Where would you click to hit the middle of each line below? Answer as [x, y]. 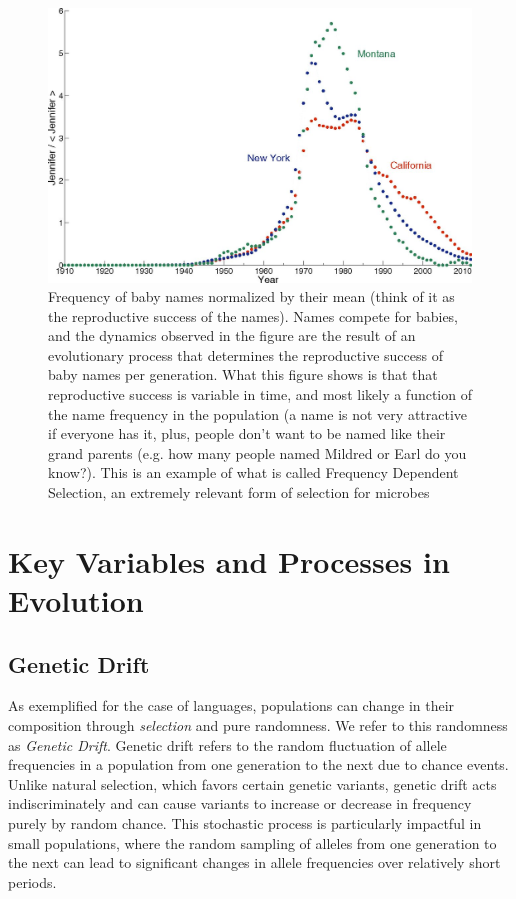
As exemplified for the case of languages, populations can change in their [231, 705]
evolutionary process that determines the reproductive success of [245, 354]
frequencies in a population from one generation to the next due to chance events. [258, 764]
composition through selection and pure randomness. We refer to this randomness [258, 725]
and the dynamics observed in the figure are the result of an [232, 335]
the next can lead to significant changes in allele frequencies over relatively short [254, 862]
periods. [32, 881]
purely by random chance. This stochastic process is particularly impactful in [245, 822]
